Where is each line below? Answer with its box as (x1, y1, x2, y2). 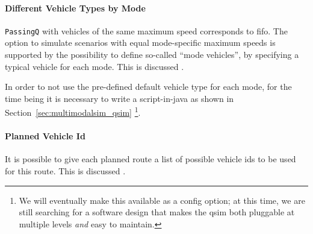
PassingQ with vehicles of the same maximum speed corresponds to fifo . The (5, 24, 288, 37)
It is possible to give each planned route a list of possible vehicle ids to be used (5, 153, 296, 165)
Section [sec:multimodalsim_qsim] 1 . (5, 104, 141, 119)
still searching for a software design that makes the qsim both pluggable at (19, 206, 295, 218)
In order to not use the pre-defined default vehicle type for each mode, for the (5, 80, 292, 93)
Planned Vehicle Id (5, 130, 85, 142)
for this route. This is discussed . (5, 165, 126, 177)
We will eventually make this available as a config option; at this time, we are (19, 194, 305, 206)
